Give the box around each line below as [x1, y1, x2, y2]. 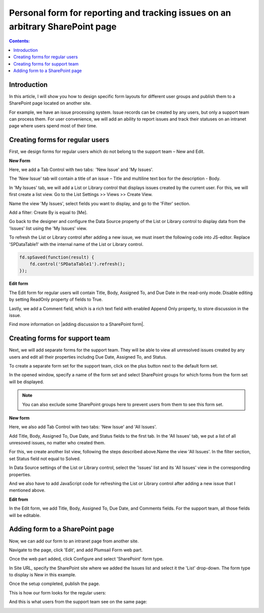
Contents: [9, 38, 30, 44]
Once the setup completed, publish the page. [9, 581, 100, 587]
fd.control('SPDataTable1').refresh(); [29, 261, 126, 267]
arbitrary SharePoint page [9, 21, 117, 32]
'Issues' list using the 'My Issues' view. [9, 225, 88, 231]
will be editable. [9, 512, 41, 518]
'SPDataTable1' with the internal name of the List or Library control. [9, 241, 144, 247]
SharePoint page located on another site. [9, 100, 91, 106]
